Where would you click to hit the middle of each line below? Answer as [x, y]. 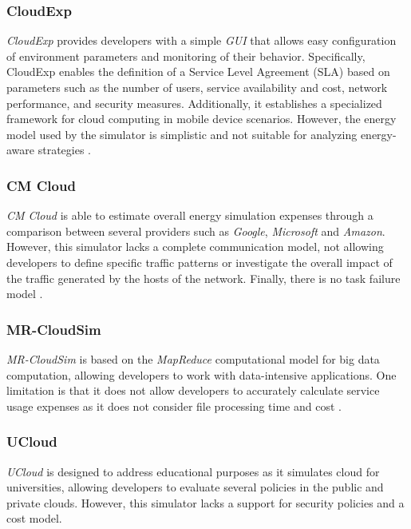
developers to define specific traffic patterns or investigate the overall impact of [200, 262]
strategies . [64, 150]
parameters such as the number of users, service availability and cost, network [197, 87]
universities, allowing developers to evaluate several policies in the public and [195, 487]
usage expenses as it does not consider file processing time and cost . [174, 406]
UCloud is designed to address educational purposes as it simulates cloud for [193, 471]
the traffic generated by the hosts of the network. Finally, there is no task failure [204, 278]
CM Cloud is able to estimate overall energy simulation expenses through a [190, 215]
